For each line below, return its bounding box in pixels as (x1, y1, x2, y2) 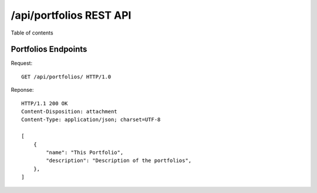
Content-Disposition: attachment (21, 108, 117, 115)
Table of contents (11, 29, 53, 36)
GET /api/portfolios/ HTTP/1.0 (21, 73, 112, 80)
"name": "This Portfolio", (46, 149, 124, 156)
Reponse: (11, 87, 34, 94)
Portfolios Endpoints (11, 44, 87, 54)
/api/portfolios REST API (11, 9, 131, 22)
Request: (11, 60, 32, 67)
